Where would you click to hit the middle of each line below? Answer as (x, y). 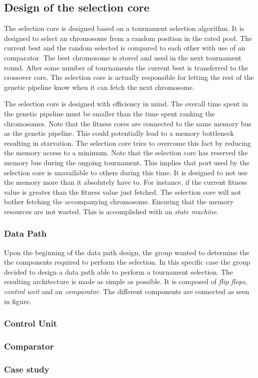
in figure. (18, 301)
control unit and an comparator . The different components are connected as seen (127, 291)
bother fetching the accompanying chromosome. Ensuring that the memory (119, 201)
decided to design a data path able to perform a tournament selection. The (119, 271)
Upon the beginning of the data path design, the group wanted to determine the (127, 252)
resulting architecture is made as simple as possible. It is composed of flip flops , (126, 281)
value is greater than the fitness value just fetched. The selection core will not (123, 191)
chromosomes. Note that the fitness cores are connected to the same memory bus (128, 123)
